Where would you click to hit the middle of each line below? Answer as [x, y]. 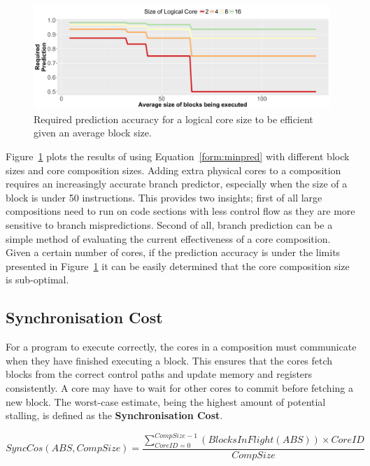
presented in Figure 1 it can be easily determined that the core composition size [178, 266]
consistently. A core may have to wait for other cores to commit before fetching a [179, 387]
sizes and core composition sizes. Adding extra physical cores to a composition [173, 170]
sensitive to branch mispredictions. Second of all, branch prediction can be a [169, 224]
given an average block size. [93, 133]
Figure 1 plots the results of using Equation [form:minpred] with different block [178, 156]
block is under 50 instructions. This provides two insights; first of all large [164, 197]
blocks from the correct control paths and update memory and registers [159, 374]
